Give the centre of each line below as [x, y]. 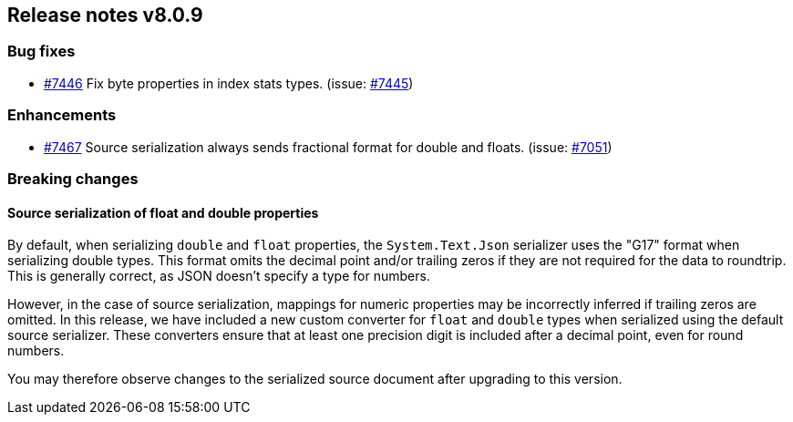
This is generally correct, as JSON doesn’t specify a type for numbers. [219, 276]
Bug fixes [41, 51]
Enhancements [62, 115]
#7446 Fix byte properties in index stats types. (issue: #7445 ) [229, 83]
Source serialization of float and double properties [163, 212]
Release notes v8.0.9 [105, 15]
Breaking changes [73, 178]
